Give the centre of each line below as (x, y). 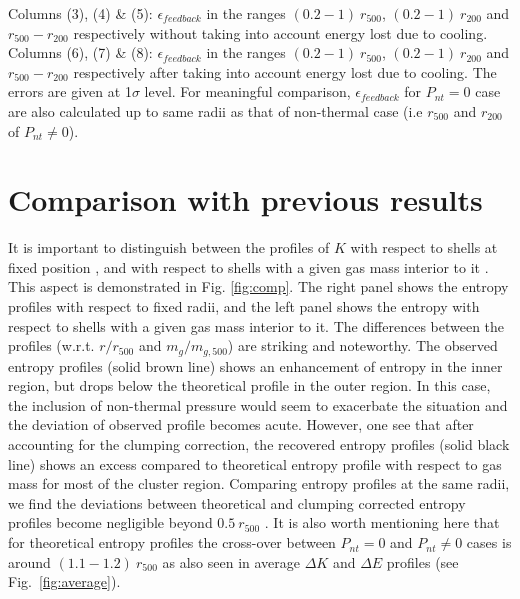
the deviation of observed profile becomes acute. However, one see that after (241, 424)
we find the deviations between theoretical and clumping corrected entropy (237, 502)
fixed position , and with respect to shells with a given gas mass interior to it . (248, 266)
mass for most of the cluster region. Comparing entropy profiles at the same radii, (259, 483)
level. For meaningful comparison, (247, 91)
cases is (489, 542)
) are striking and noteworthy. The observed (362, 345)
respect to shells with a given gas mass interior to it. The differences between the (256, 325)
